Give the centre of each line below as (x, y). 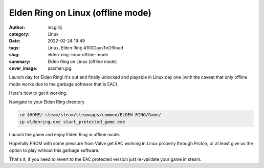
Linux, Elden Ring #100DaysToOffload (85, 48)
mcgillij (55, 27)
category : (19, 34)
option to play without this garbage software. (54, 150)
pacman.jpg (60, 68)
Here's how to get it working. (38, 93)
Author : (17, 27)
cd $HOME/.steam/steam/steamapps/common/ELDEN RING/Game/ (90, 115)
